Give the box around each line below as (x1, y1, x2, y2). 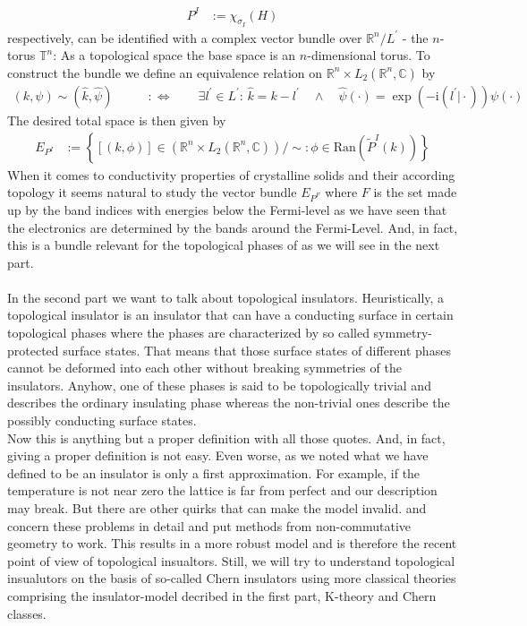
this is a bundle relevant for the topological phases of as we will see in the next (7, 236, 440, 254)
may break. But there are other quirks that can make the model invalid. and (7, 499, 427, 518)
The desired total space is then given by (7, 110, 226, 129)
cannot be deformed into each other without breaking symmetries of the (7, 358, 402, 377)
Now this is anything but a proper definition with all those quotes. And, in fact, (7, 428, 446, 447)
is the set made (373, 183, 457, 202)
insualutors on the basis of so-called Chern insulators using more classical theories (7, 569, 456, 587)
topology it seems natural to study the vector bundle (7, 183, 297, 202)
